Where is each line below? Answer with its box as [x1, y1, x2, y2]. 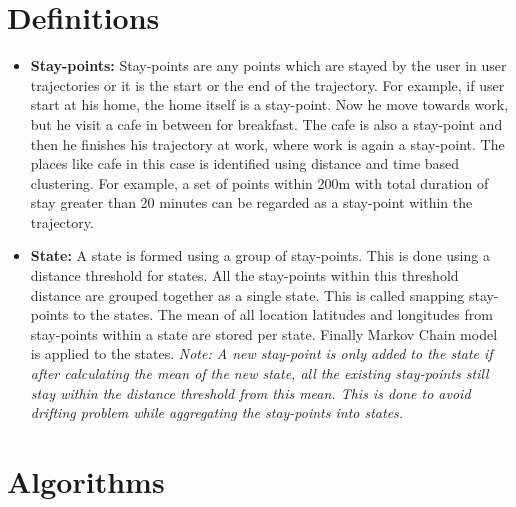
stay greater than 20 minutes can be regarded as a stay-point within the [30, 192, 473, 213]
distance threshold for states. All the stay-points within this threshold [30, 265, 459, 286]
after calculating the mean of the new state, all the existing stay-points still [30, 363, 489, 384]
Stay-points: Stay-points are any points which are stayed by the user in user [30, 55, 507, 76]
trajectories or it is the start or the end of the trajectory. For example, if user [30, 74, 505, 95]
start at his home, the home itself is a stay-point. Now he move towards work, [30, 94, 509, 115]
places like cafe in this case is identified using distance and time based [30, 153, 460, 174]
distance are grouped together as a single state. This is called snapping [30, 284, 465, 305]
